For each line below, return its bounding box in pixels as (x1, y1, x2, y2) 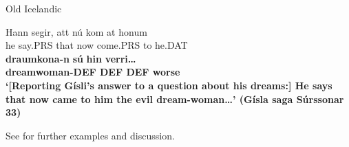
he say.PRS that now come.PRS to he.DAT (6, 38, 188, 52)
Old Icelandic (6, 1, 62, 15)
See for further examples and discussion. (6, 128, 175, 142)
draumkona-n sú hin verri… (6, 51, 136, 65)
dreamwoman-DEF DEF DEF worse (6, 65, 180, 79)
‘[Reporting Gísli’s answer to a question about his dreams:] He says (6, 78, 332, 92)
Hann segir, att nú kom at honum (6, 24, 147, 38)
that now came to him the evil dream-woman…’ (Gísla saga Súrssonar (6, 91, 344, 106)
